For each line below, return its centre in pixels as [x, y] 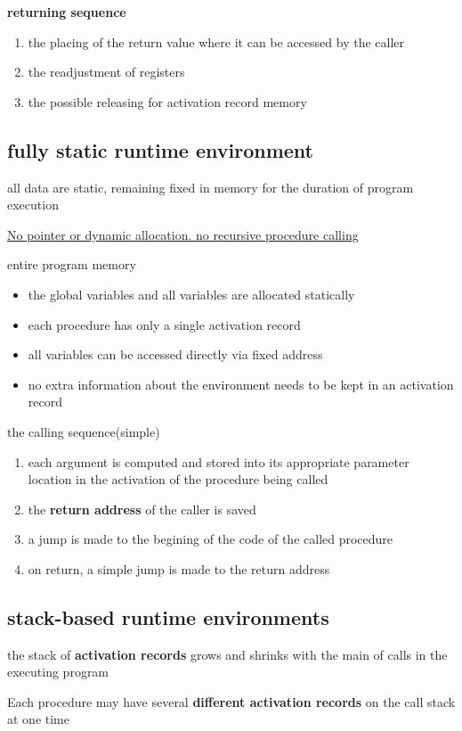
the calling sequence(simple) [84, 431]
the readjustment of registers [106, 72]
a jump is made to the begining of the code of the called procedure [211, 539]
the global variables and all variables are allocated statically [191, 294]
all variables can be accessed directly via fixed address [175, 354]
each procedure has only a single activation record [164, 324]
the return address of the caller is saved [142, 509]
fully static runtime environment [160, 149]
